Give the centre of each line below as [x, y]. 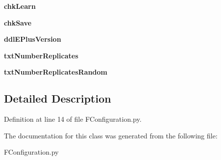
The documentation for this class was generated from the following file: [111, 135]
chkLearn [20, 6]
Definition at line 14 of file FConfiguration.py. [73, 119]
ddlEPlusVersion [33, 39]
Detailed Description [58, 98]
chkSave [18, 22]
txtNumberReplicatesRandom [56, 72]
